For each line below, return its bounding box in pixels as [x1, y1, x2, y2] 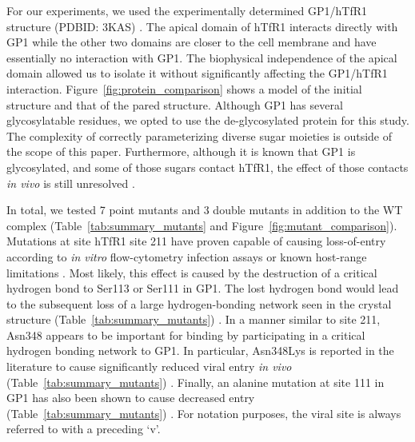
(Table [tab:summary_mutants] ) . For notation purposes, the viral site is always [6, 404, 401, 421]
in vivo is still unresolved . [6, 174, 135, 191]
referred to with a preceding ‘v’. [6, 420, 161, 437]
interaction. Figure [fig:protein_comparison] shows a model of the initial [6, 80, 362, 97]
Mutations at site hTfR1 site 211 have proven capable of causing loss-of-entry [6, 233, 386, 249]
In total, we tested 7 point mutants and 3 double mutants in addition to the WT [6, 201, 403, 218]
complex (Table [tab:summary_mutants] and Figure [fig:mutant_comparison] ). [6, 217, 397, 233]
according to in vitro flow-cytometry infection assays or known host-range [6, 248, 367, 265]
